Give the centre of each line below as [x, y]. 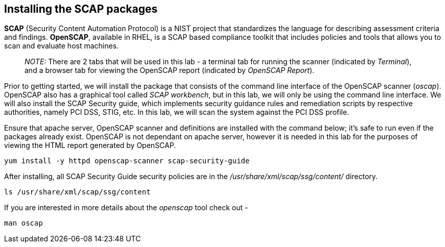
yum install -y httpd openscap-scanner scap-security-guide [127, 161]
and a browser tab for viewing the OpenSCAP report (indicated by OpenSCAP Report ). [170, 70]
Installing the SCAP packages [81, 9]
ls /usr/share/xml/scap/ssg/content [77, 192]
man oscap [24, 223]
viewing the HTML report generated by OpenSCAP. [90, 145]
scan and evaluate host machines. [62, 46]
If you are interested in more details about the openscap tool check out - [126, 208]
